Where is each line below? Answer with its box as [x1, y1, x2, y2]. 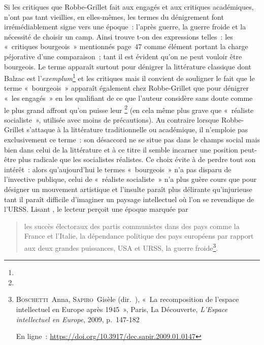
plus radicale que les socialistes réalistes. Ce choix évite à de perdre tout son [18, 154, 256, 165]
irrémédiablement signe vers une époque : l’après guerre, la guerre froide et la [4, 21, 246, 32]
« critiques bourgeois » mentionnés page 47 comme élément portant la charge [4, 41, 248, 52]
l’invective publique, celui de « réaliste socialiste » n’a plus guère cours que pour [4, 174, 257, 184]
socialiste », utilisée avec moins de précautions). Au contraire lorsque [4, 114, 219, 125]
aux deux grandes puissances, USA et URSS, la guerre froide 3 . [24, 241, 218, 253]
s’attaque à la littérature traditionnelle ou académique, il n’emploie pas [26, 124, 248, 135]
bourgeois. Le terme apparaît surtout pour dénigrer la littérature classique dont [4, 61, 252, 71]
